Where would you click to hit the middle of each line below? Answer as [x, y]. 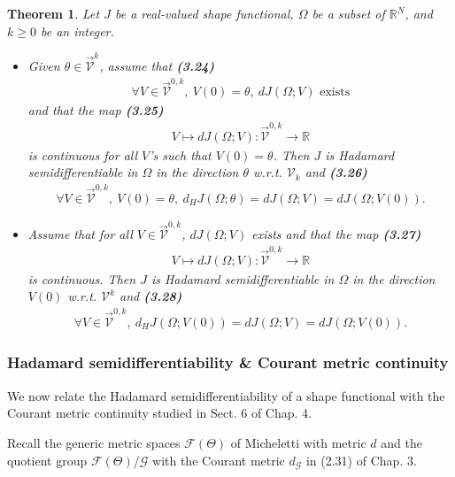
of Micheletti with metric [298, 442]
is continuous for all [83, 154]
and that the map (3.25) [96, 110]
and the [401, 442]
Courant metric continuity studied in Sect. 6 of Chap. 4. [159, 413]
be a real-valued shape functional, [204, 13]
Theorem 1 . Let [54, 13]
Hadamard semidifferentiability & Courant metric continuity [228, 362]
